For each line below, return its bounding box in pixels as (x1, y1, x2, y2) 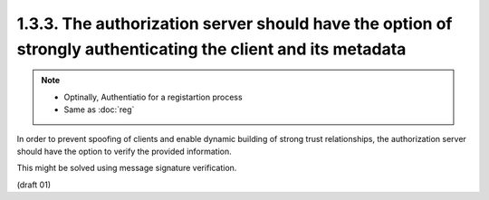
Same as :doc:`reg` (63, 104, 135, 115)
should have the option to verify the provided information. (16, 146, 232, 157)
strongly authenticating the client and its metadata (16, 39, 407, 59)
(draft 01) (16, 179, 52, 190)
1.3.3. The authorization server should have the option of (16, 14, 453, 33)
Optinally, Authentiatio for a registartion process (63, 91, 244, 102)
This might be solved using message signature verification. (16, 163, 237, 174)
